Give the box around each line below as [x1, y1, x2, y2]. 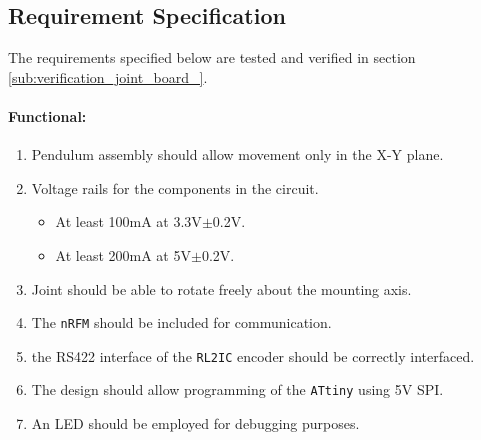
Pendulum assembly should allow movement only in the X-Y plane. [31, 144, 444, 165]
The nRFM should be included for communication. [31, 312, 332, 333]
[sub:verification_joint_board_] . [8, 66, 208, 87]
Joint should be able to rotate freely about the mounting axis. [31, 278, 412, 299]
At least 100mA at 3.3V [55, 211, 202, 232]
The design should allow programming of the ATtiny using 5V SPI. [31, 379, 444, 400]
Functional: [8, 105, 87, 126]
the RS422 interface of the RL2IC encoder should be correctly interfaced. [31, 345, 475, 366]
